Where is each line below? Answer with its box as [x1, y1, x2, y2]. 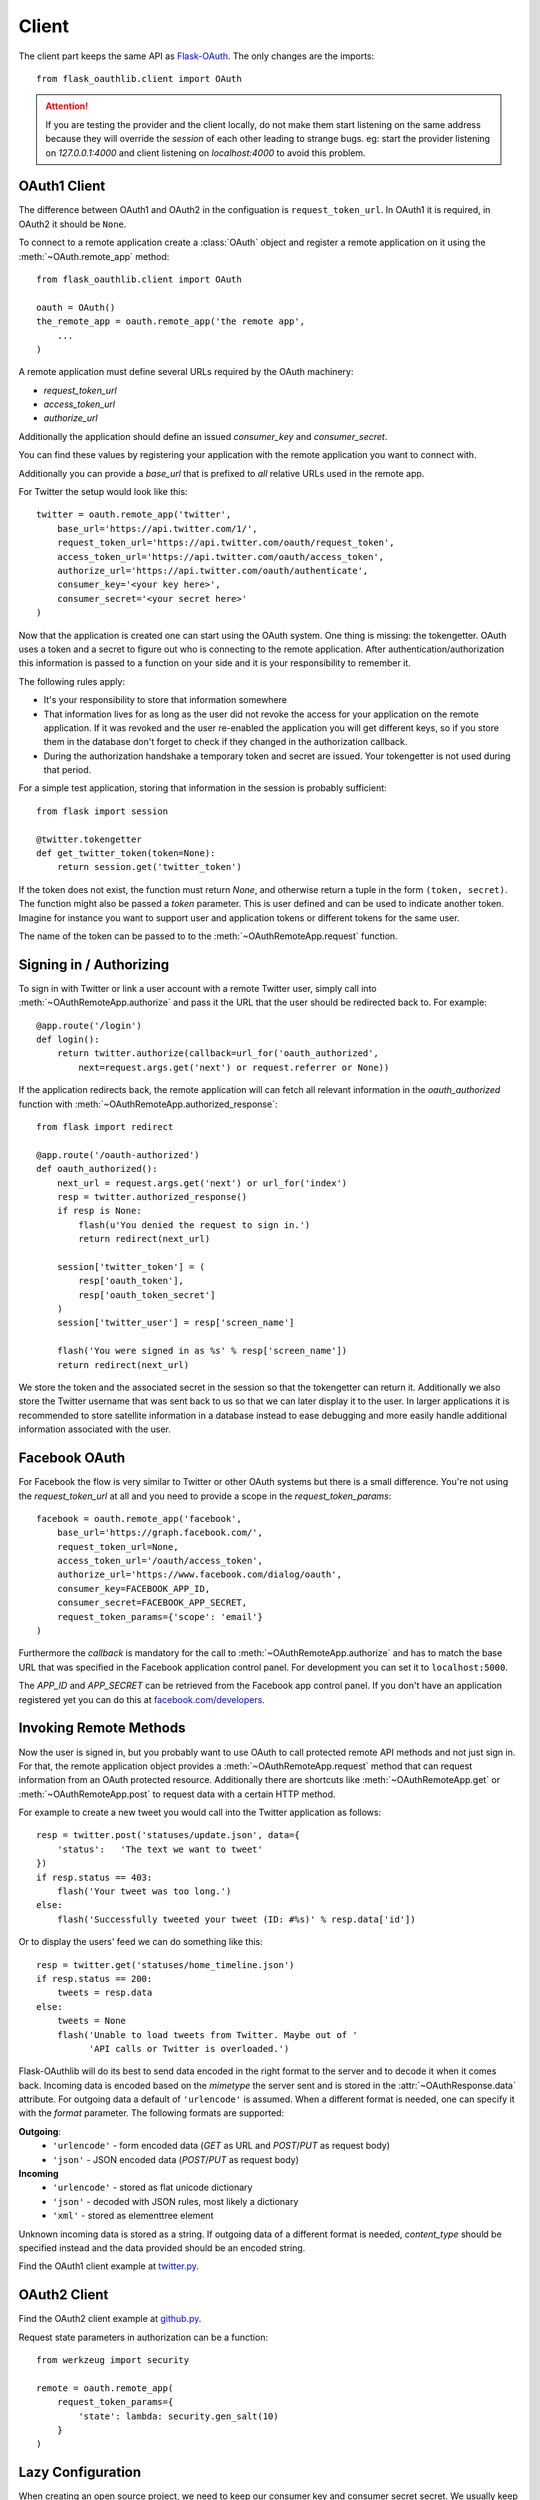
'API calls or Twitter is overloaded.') [88, 2043, 290, 2054]
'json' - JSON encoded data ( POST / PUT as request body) [52, 2153, 300, 2165]
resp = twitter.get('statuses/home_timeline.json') [36, 1959, 295, 1970]
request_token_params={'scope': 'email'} [56, 1611, 264, 1622]
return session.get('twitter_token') [56, 861, 242, 873]
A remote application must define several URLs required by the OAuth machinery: [18, 366, 354, 378]
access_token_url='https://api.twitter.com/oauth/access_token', [56, 551, 385, 562]
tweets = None [56, 2015, 127, 2027]
